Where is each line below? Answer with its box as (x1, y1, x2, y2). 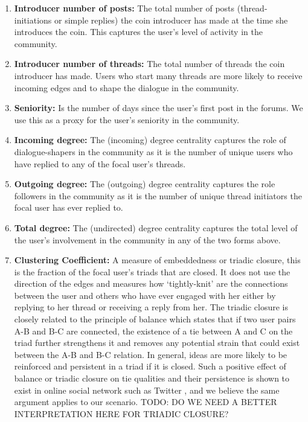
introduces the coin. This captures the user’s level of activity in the (14, 25, 263, 38)
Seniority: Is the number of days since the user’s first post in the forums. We (14, 101, 303, 114)
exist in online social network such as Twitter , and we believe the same (14, 383, 280, 396)
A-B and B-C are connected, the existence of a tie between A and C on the (14, 324, 293, 337)
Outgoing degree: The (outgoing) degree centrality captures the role (14, 177, 275, 190)
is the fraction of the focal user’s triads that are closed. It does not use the (14, 265, 290, 278)
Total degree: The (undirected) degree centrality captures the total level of (14, 221, 298, 234)
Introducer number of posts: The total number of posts (14, 2, 235, 14)
